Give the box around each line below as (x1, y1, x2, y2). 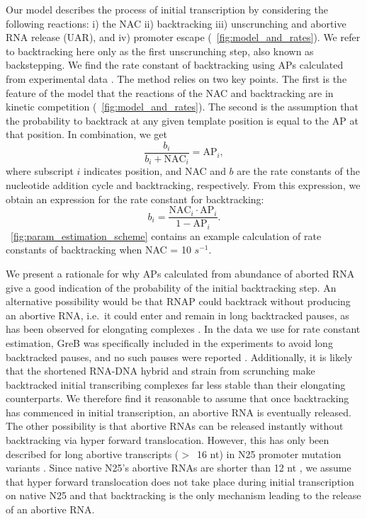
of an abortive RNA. (6, 502, 95, 517)
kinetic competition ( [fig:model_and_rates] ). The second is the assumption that (6, 99, 358, 114)
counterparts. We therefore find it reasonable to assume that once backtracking (6, 391, 349, 406)
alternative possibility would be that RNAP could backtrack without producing (6, 294, 351, 309)
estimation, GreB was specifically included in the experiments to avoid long (6, 335, 333, 350)
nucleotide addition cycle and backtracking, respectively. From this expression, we (6, 178, 361, 193)
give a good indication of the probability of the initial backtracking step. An (6, 280, 337, 295)
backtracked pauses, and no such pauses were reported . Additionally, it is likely (6, 349, 353, 364)
